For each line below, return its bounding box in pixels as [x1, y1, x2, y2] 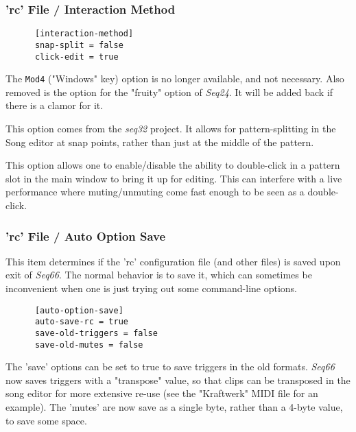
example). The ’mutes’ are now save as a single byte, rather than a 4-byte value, [5, 400, 343, 413]
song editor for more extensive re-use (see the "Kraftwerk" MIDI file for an [5, 386, 318, 400]
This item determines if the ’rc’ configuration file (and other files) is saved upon [5, 254, 341, 268]
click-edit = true [34, 51, 119, 62]
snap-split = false [34, 40, 123, 50]
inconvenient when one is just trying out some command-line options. [5, 281, 298, 295]
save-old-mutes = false [34, 339, 143, 350]
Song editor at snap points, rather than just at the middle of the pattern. [5, 134, 314, 149]
